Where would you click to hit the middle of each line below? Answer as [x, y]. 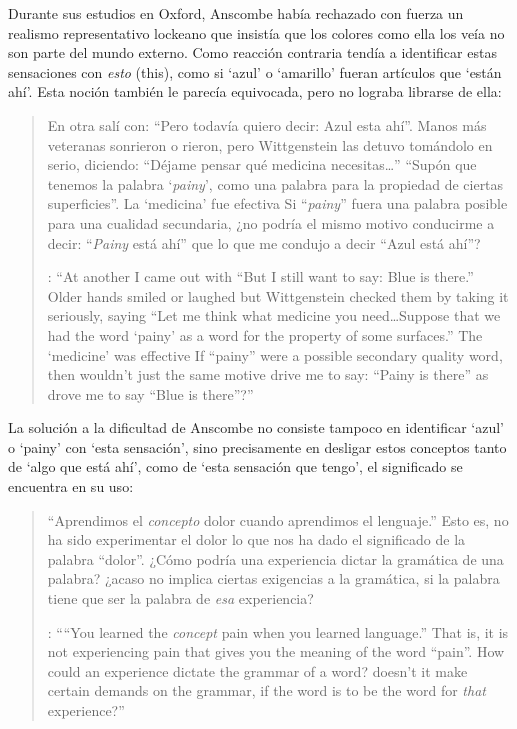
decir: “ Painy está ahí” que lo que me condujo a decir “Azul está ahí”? [264, 242]
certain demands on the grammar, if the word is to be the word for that [266, 690]
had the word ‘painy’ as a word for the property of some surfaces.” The [265, 334]
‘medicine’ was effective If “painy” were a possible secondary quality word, [275, 354]
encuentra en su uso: [71, 486]
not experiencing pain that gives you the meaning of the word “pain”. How [276, 651]
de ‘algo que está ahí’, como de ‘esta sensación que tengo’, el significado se [235, 466]
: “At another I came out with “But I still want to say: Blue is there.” [260, 276]
